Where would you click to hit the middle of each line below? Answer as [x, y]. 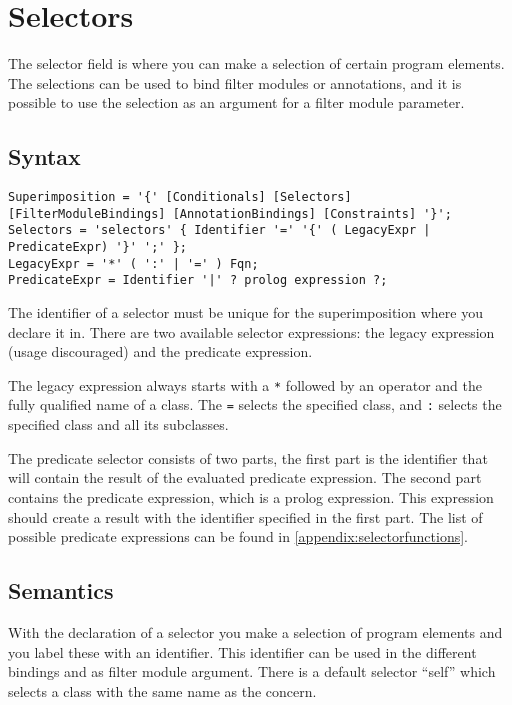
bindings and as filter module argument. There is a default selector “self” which [252, 671]
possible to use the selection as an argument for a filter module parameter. [236, 102]
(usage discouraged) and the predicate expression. [160, 351]
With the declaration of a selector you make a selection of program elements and [255, 631]
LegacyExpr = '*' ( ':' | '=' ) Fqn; [133, 263]
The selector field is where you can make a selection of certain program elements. [256, 63]
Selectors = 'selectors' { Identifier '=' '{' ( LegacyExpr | [219, 230]
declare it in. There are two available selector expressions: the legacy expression [251, 331]
